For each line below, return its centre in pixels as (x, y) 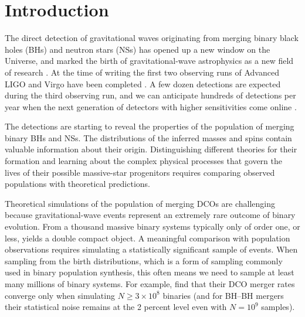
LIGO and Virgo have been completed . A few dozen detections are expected (143, 83)
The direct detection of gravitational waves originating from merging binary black (152, 38)
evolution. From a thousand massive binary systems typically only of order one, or (152, 226)
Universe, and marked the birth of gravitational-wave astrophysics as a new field (149, 61)
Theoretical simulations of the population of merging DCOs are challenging (140, 203)
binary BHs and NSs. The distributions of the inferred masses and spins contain (148, 137)
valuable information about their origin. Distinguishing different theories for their (151, 149)
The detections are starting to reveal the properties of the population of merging (150, 126)
